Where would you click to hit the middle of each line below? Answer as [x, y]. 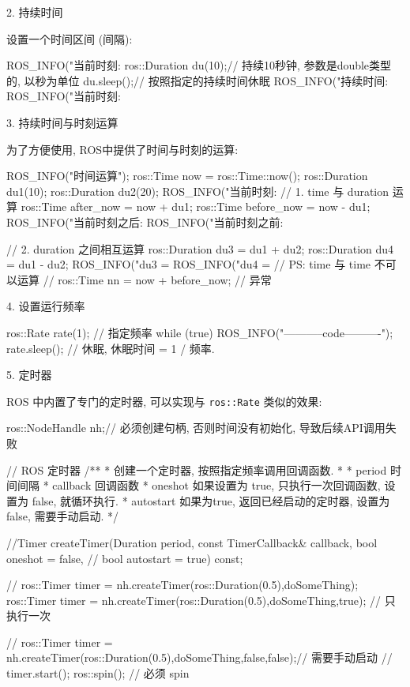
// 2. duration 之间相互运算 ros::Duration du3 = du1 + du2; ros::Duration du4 [200, 248]
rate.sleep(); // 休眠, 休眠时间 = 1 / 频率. [111, 348]
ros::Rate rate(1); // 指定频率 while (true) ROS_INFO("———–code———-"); [200, 332]
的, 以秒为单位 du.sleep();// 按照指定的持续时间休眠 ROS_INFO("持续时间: [197, 80]
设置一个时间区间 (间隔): [70, 38]
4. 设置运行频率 [46, 306]
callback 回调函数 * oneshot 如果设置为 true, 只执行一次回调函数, [216, 485]
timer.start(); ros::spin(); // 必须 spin [98, 673]
